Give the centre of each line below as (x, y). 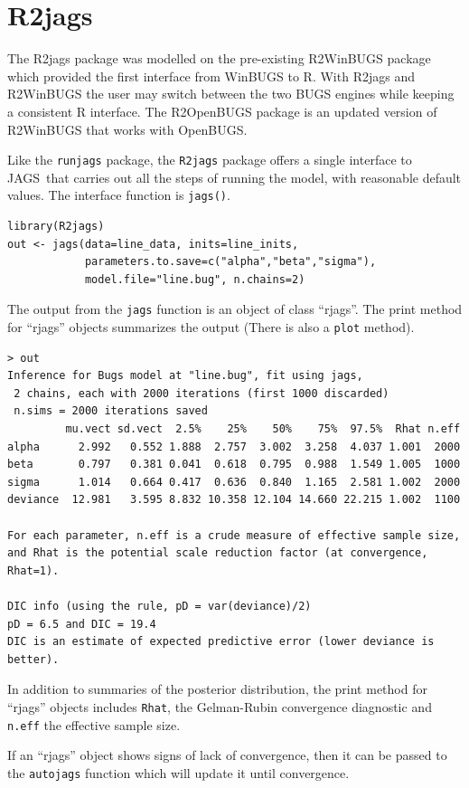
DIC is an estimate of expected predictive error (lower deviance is (221, 642)
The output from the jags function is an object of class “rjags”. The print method (235, 309)
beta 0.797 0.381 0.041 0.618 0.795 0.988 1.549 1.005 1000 (234, 465)
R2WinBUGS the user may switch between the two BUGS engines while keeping (231, 94)
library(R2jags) (56, 226)
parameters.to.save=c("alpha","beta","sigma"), (230, 262)
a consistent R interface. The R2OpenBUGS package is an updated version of (222, 111)
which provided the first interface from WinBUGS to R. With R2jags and (211, 76)
